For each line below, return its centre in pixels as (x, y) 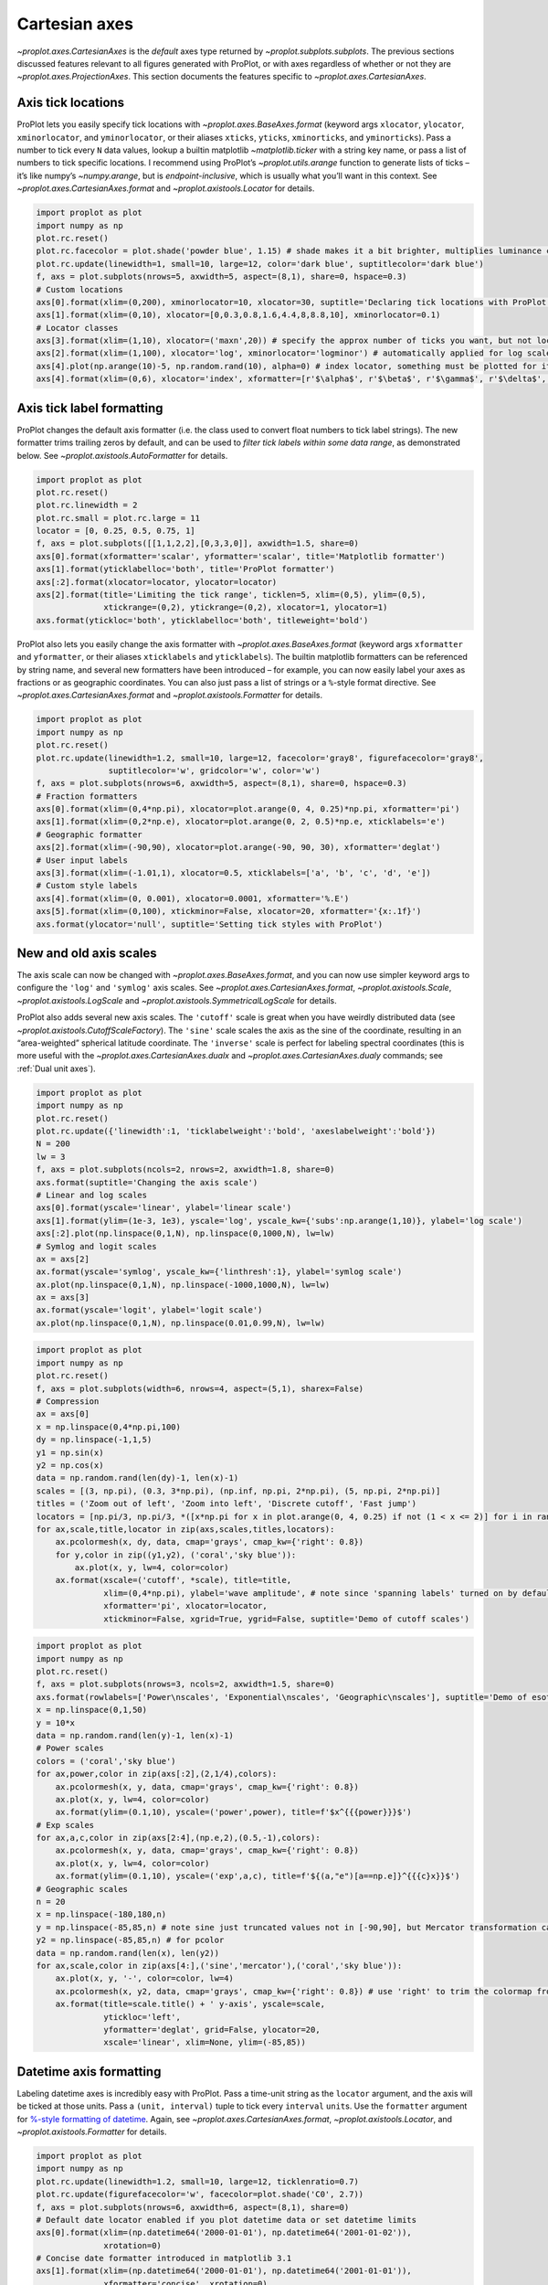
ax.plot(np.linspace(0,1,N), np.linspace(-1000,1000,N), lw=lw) (183, 1285)
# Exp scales (65, 1825)
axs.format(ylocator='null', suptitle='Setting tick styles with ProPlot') (210, 924)
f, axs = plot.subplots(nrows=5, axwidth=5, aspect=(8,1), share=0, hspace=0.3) (221, 277)
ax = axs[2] (63, 1259)
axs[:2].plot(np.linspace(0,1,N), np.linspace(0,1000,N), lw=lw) (185, 1233)
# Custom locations (79, 289)
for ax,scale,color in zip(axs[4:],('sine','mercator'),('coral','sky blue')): (219, 1966)
